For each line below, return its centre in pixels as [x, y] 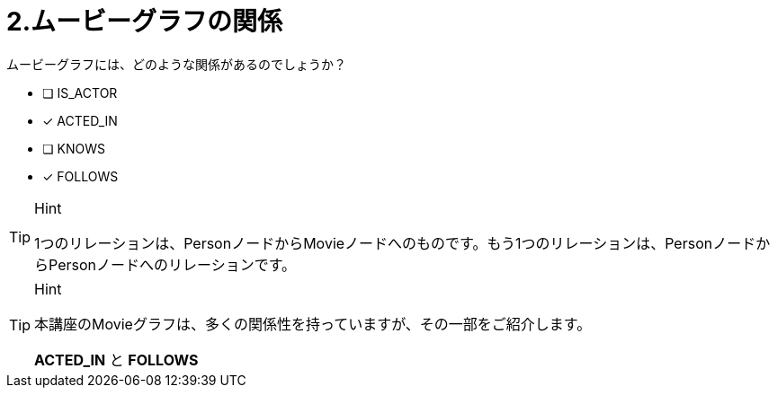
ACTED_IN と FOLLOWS [116, 360]
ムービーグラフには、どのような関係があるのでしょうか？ [176, 64]
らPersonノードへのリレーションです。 [165, 264]
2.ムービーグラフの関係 [144, 22]
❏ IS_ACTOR [80, 92]
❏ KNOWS [74, 148]
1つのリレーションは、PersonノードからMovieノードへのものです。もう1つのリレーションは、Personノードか [402, 243]
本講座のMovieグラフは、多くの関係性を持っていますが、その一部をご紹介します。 [313, 324]
